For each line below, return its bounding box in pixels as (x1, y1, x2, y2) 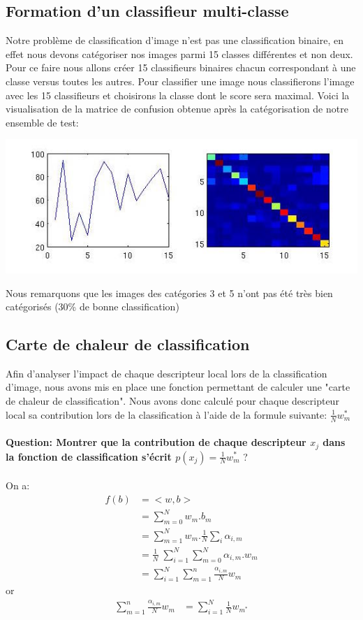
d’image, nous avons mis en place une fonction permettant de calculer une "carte (6, 380, 350, 394)
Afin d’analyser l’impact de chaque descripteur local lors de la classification (6, 366, 327, 380)
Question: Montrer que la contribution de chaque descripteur (6, 435, 306, 449)
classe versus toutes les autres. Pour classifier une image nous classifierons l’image (6, 73, 355, 88)
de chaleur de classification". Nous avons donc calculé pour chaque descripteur (6, 394, 339, 408)
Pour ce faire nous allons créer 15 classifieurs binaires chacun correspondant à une (6, 60, 356, 75)
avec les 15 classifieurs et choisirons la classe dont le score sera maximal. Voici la (6, 87, 350, 102)
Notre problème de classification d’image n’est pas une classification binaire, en (6, 33, 343, 48)
